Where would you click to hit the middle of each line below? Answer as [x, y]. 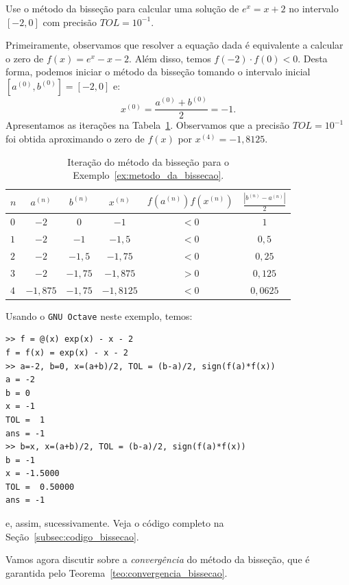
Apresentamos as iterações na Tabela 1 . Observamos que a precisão [148, 125]
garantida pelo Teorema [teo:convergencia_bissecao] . [117, 572]
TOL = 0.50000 [40, 487]
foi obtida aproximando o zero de [75, 139]
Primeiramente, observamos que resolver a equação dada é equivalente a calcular [174, 45]
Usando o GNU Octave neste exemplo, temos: [99, 315]
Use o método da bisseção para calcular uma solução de [122, 8]
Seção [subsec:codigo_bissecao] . [72, 536]
